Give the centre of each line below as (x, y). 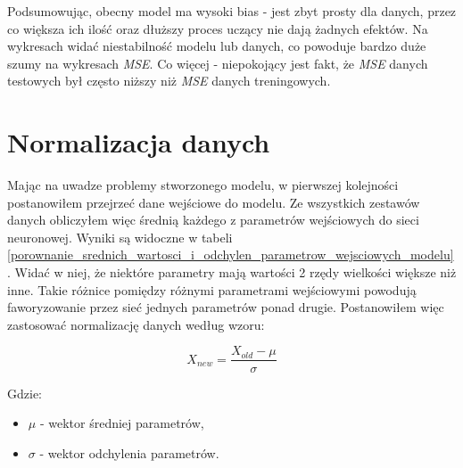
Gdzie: (25, 393)
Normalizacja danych (139, 142)
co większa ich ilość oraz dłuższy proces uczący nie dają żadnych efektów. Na (218, 28)
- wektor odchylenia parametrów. (129, 452)
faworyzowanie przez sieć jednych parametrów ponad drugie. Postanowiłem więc (226, 307)
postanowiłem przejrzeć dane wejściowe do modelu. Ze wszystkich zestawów (214, 202)
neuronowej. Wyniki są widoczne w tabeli (120, 237)
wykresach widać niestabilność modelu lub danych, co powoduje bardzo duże (217, 46)
